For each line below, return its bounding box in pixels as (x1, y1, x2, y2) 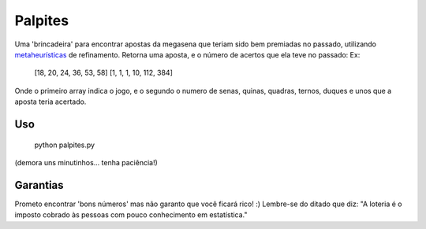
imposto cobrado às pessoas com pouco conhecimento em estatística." (14, 210, 248, 220)
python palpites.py (34, 140, 95, 150)
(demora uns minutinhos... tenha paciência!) (14, 157, 158, 167)
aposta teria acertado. (14, 97, 87, 106)
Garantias (14, 178, 64, 192)
